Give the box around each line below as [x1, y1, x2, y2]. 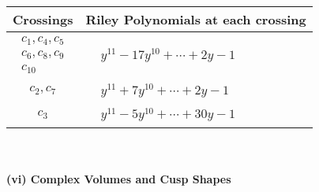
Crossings [13, 10, 73, 28]
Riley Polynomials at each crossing [85, 10, 306, 28]
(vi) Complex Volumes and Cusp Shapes [6, 171, 231, 187]
